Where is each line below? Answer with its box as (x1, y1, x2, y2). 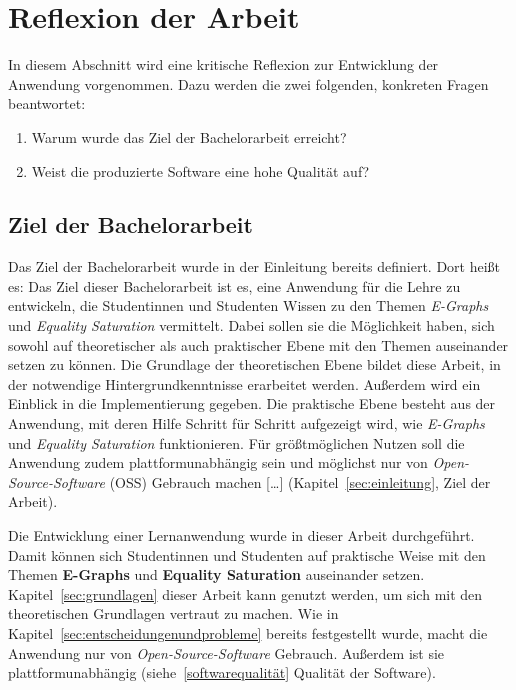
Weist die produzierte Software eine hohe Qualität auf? (31, 160, 370, 181)
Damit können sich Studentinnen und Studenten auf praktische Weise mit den (8, 544, 486, 565)
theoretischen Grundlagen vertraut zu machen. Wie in (8, 603, 339, 624)
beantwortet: (8, 93, 86, 114)
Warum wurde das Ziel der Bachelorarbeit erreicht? (31, 126, 347, 147)
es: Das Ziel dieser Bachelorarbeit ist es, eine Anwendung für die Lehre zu (8, 275, 461, 296)
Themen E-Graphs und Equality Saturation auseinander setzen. (8, 564, 425, 585)
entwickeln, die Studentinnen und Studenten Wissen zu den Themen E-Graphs (8, 295, 489, 316)
